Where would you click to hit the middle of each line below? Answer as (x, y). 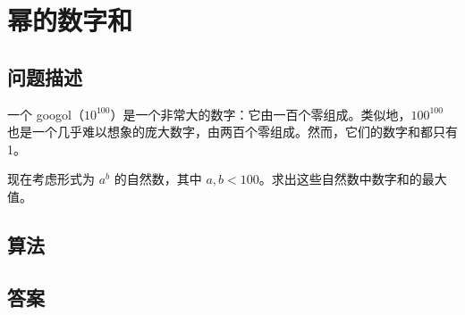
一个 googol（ (46, 114)
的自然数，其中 (158, 179)
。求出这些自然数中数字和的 (340, 179)
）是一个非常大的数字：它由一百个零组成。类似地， (261, 114)
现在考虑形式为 (51, 179)
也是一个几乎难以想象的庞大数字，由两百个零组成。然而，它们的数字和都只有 (232, 132)
